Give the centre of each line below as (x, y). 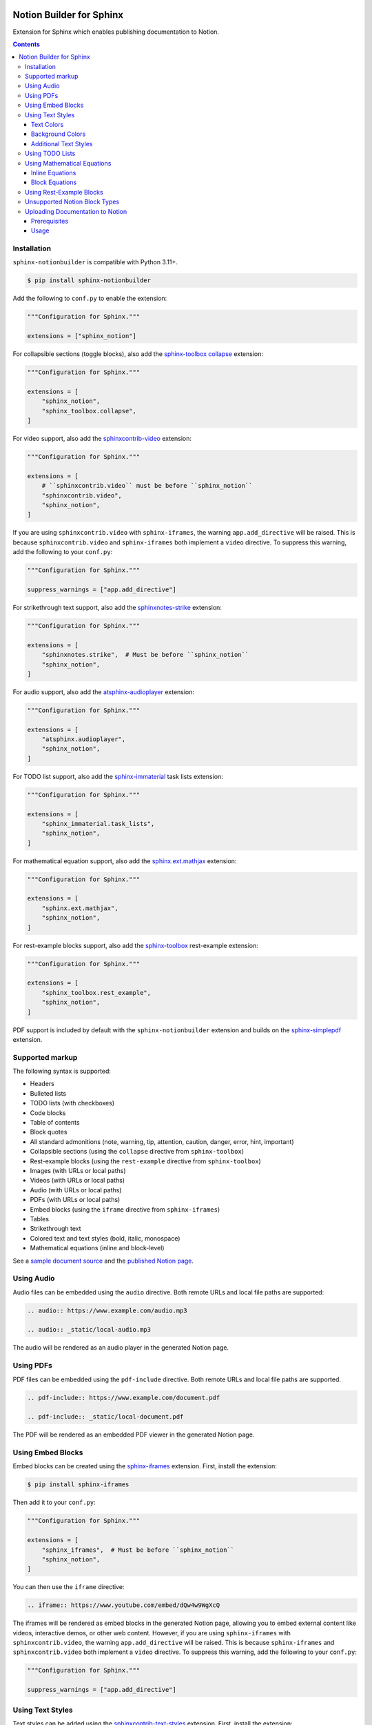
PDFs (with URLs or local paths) (75, 1200)
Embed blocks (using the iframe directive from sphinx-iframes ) (125, 1209)
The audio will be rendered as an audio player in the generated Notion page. (121, 1348)
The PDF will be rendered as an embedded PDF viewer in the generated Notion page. (134, 1435)
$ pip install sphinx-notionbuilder (89, 280)
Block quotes (49, 1132)
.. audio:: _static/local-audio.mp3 (89, 1330)
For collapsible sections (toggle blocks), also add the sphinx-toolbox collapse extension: (138, 354)
